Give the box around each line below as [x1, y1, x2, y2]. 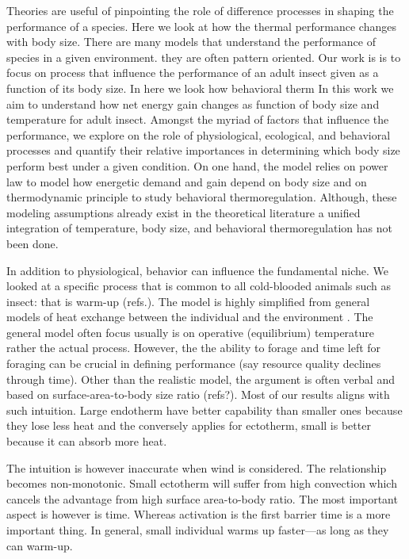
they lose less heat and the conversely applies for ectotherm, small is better [6, 417, 371, 434]
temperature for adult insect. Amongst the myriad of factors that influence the [6, 111, 389, 128]
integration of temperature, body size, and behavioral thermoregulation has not [6, 220, 392, 236]
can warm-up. [6, 537, 73, 553]
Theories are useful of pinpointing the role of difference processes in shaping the [6, 2, 394, 18]
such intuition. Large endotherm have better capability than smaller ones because [6, 401, 403, 418]
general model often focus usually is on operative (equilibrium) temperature [6, 324, 375, 340]
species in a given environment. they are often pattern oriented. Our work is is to [6, 48, 401, 65]
